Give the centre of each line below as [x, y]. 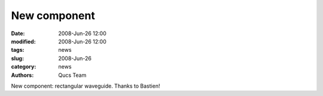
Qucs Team [72, 75]
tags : [18, 50]
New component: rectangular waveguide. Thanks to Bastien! [86, 86]
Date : [18, 33]
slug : [17, 58]
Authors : [22, 75]
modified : [23, 41]
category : [24, 67]
